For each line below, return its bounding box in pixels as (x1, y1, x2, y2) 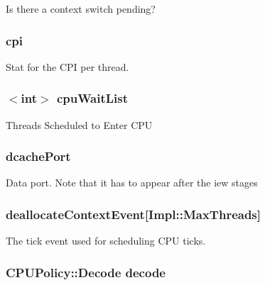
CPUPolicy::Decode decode (6, 263, 166, 281)
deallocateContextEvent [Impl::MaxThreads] (6, 205, 261, 223)
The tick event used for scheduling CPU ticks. (6, 233, 206, 248)
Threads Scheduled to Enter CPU (6, 117, 153, 132)
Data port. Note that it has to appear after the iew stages (6, 175, 258, 190)
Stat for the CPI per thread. (6, 59, 129, 74)
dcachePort (6, 147, 71, 165)
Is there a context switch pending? (6, 1, 156, 16)
